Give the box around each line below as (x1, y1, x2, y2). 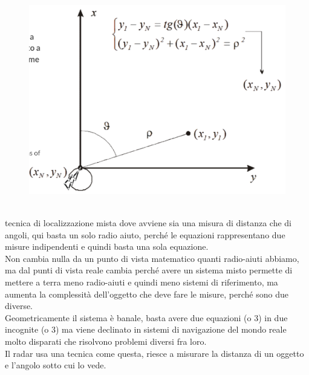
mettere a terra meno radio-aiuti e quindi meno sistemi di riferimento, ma (5, 276, 278, 289)
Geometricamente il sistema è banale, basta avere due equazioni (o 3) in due (5, 311, 288, 324)
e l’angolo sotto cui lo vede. (5, 359, 106, 371)
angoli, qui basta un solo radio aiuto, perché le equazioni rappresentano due (5, 228, 285, 241)
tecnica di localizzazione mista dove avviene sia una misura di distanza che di (5, 217, 291, 229)
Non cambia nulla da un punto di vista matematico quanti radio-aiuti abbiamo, (5, 252, 299, 264)
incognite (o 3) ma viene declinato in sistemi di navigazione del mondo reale (5, 323, 287, 336)
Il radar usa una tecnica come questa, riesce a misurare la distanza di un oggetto (5, 347, 304, 359)
